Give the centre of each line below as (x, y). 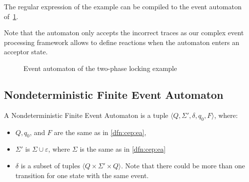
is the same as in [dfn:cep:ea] (123, 149)
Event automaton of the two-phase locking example (100, 68)
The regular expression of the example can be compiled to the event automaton (123, 6)
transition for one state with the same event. (82, 175)
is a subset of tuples (50, 165)
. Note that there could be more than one (183, 165)
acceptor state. (26, 52)
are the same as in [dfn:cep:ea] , (100, 132)
